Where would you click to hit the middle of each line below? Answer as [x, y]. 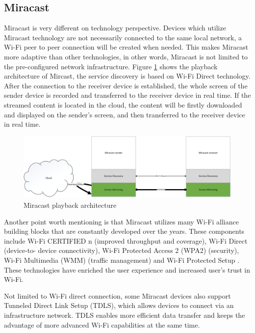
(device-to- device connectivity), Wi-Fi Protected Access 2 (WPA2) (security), [122, 250]
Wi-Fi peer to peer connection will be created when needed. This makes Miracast [126, 47]
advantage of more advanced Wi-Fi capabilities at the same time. [102, 324]
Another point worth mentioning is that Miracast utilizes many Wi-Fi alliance [121, 221]
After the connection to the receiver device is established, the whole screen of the [126, 85]
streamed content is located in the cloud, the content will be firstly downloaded [123, 104]
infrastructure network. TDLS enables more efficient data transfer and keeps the [125, 315]
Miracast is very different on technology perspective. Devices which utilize [115, 28]
